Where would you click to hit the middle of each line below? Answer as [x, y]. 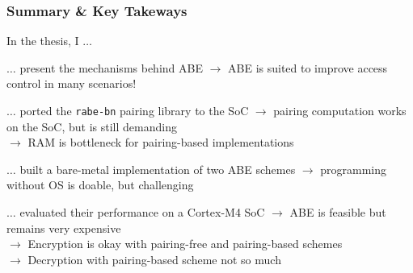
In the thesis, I [43, 41]
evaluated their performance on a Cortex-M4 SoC [142, 212]
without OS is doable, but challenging [100, 185]
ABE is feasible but [338, 212]
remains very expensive [64, 227]
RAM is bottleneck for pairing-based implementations [161, 142]
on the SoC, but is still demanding [92, 126]
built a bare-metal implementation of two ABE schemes [158, 169]
